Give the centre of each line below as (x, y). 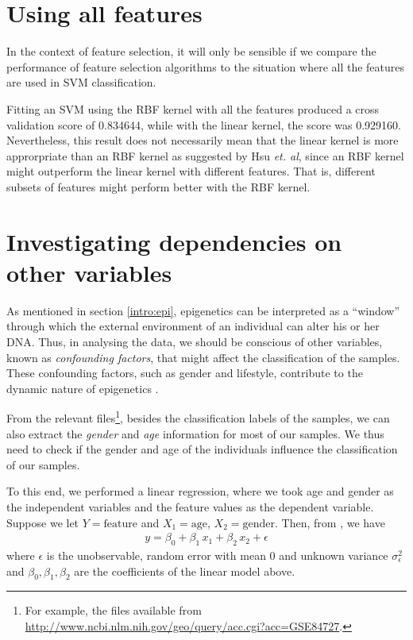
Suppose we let (43, 522)
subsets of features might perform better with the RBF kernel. (158, 186)
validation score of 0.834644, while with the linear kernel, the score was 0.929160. (204, 124)
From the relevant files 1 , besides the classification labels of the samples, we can (198, 416)
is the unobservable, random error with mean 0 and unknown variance (217, 555)
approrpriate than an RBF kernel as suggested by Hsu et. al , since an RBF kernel (205, 155)
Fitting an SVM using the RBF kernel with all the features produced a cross (193, 108)
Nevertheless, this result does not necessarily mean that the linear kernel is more (203, 140)
